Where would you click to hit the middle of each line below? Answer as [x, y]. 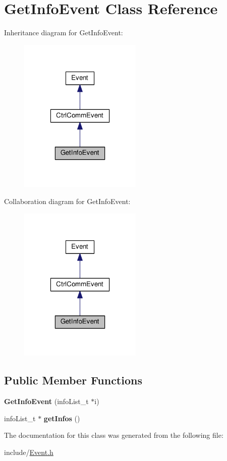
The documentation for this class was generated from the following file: [114, 435]
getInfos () [62, 418]
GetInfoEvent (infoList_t [46, 401]
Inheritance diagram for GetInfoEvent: [64, 32]
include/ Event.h [29, 452]
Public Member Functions [73, 380]
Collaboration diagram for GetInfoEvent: [67, 201]
